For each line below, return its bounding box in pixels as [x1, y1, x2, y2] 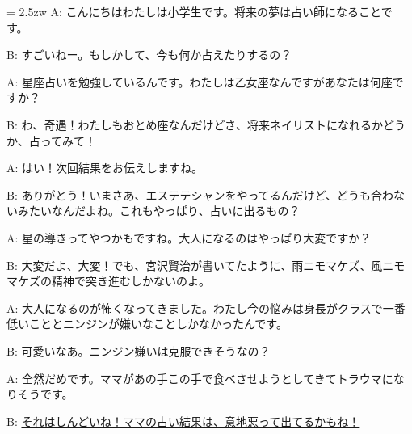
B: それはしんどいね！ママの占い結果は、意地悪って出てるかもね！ [6, 412, 360, 429]
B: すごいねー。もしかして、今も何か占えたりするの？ [6, 46, 292, 63]
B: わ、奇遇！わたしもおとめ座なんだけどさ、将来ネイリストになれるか [6, 116, 384, 133]
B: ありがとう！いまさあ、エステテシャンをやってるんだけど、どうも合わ [6, 186, 394, 203]
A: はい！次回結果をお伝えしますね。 [6, 159, 204, 176]
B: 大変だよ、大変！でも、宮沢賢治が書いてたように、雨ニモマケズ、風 [6, 256, 383, 273]
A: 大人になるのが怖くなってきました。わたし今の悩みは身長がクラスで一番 [6, 299, 406, 316]
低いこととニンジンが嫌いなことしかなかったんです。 [6, 315, 288, 332]
